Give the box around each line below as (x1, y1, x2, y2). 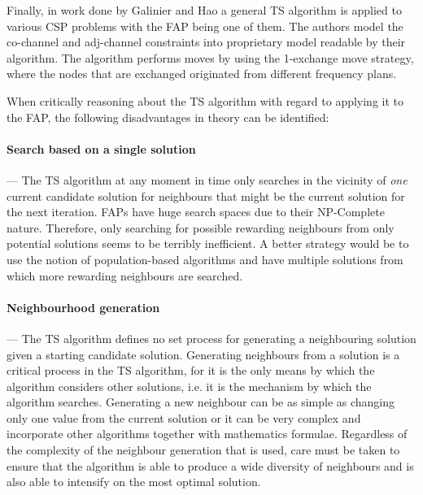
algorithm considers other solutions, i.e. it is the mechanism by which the (7, 377, 372, 394)
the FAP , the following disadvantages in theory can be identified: (7, 108, 329, 125)
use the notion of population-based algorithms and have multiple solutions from (7, 250, 403, 267)
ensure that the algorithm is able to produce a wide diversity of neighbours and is (7, 457, 414, 474)
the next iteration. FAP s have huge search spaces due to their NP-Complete (7, 203, 385, 220)
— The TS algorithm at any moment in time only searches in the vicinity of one (7, 171, 408, 188)
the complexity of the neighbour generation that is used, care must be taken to (7, 441, 400, 458)
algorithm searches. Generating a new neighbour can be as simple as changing (7, 393, 395, 410)
